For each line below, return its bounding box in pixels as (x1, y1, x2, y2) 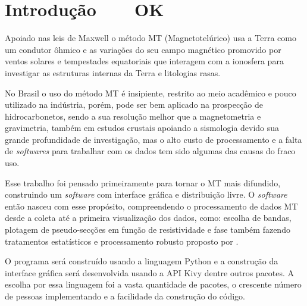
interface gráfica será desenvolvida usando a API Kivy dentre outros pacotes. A (5, 266, 295, 279)
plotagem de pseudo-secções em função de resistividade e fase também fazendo (5, 223, 290, 236)
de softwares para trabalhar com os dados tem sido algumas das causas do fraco (5, 145, 296, 157)
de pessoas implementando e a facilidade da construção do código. (5, 290, 245, 302)
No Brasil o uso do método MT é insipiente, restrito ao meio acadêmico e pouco (5, 86, 296, 99)
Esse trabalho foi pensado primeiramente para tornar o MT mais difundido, (5, 176, 281, 189)
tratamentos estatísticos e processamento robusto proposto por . (5, 235, 239, 247)
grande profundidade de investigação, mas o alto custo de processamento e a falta (5, 133, 302, 145)
